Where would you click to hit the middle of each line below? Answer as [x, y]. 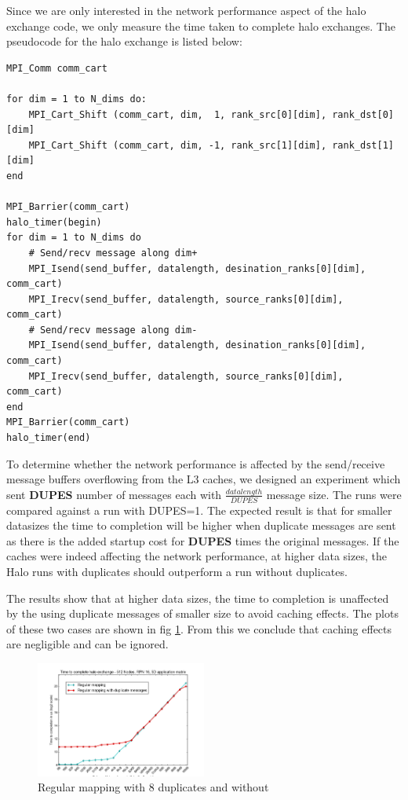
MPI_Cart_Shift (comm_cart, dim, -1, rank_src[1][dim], [178, 145]
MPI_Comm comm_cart [57, 68]
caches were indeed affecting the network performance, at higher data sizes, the [197, 556]
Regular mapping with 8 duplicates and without [153, 787]
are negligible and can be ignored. [87, 644]
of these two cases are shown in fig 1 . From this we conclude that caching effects [199, 628]
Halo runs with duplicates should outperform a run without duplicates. [177, 572]
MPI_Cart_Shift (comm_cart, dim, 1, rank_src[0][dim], [178, 114]
